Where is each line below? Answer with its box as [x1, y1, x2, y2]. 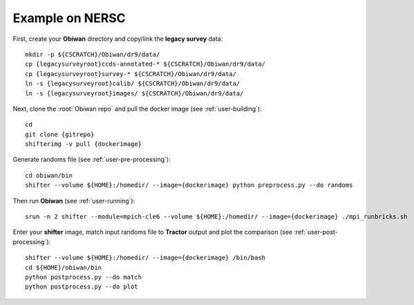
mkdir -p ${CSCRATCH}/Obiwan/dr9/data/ [25, 50, 160, 58]
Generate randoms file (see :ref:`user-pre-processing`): [12, 156, 171, 164]
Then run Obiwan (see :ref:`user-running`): [12, 196, 135, 205]
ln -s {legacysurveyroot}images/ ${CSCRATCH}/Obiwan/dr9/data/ [25, 89, 244, 97]
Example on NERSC [12, 10, 126, 26]
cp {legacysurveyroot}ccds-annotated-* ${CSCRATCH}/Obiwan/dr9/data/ [25, 60, 266, 68]
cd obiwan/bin [25, 172, 73, 179]
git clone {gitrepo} [25, 130, 95, 138]
